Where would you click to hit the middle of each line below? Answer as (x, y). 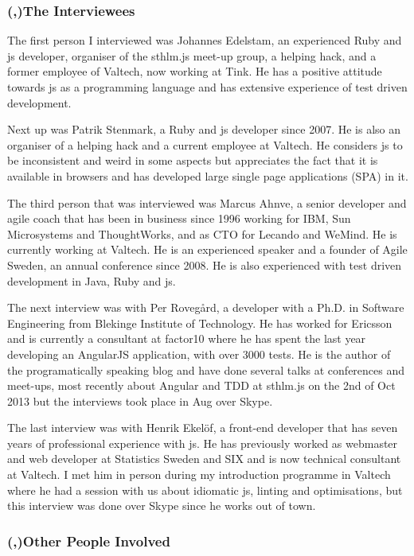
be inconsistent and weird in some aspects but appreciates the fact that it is (193, 160)
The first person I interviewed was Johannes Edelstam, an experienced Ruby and (205, 40)
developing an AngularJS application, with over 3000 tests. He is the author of (199, 354)
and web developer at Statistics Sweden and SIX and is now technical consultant (204, 459)
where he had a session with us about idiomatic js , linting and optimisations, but (205, 490)
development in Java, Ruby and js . (92, 280)
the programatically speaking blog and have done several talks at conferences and (206, 369)
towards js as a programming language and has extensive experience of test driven (207, 87)
